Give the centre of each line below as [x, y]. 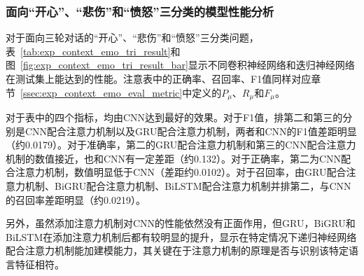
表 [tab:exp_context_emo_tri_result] [88, 51]
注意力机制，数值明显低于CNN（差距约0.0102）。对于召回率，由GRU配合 [181, 172]
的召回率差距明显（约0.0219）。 [76, 199]
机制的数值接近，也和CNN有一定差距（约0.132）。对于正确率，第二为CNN [174, 158]
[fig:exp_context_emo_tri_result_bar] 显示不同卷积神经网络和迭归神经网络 [188, 65]
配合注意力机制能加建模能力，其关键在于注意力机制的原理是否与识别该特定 [177, 250]
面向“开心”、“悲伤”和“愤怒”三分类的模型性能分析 [140, 11]
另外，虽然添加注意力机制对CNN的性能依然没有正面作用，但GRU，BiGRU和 [181, 223]
